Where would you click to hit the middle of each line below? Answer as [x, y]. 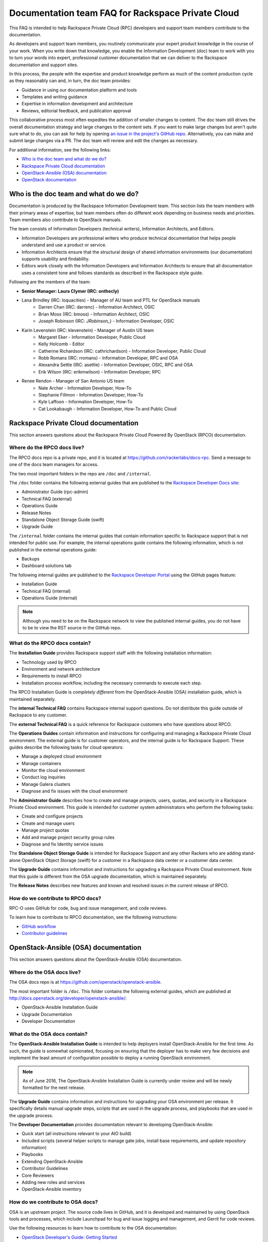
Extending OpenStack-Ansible [52, 1161]
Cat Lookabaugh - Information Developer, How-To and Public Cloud [107, 409]
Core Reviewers [38, 1175]
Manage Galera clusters [46, 784]
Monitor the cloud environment [53, 771]
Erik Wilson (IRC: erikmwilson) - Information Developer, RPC [100, 372]
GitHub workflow [39, 926]
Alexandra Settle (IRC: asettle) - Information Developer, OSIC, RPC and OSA [116, 365]
